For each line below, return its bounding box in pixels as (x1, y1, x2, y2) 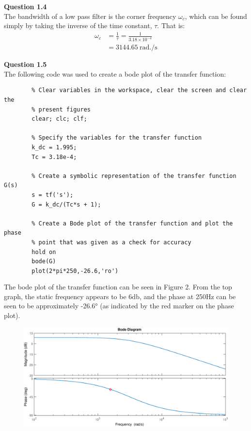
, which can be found (185, 11, 247, 21)
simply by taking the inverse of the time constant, (4, 20, 152, 31)
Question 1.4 (4, 1, 47, 11)
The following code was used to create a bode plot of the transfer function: (4, 68, 226, 79)
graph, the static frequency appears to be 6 (4, 291, 132, 301)
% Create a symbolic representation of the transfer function (31, 172, 236, 179)
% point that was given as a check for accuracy (31, 239, 191, 246)
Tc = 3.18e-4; (31, 153, 77, 160)
